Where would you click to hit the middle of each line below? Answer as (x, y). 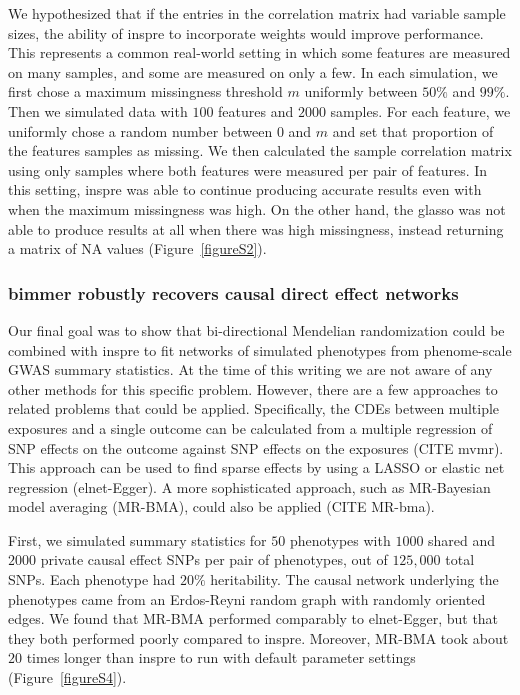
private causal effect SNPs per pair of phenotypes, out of (214, 559)
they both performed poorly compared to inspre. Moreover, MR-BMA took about (258, 637)
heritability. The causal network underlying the (354, 579)
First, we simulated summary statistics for (137, 539)
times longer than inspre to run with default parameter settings (221, 657)
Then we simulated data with (98, 110)
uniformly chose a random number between (140, 130)
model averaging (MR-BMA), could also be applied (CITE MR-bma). (221, 506)
